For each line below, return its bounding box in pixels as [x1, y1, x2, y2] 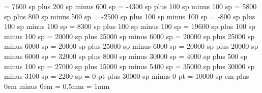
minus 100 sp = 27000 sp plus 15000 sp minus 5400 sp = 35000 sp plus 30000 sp [4, 60, 255, 71]
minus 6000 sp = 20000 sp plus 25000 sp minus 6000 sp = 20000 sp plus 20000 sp [4, 41, 258, 51]
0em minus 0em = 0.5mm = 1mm [4, 80, 110, 91]
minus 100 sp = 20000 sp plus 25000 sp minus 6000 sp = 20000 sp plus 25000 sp [4, 30, 255, 41]
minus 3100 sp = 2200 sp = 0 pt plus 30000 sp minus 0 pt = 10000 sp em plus [4, 71, 249, 81]
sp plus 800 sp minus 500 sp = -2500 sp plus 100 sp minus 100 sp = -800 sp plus [4, 11, 255, 21]
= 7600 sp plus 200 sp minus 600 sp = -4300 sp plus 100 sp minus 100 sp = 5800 [4, 1, 257, 11]
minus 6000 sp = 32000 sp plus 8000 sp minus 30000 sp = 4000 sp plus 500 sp [4, 50, 248, 61]
